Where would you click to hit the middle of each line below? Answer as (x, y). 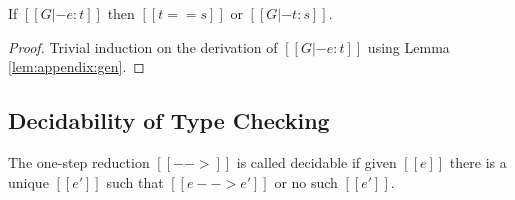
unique (28, 181)
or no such (306, 181)
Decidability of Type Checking (169, 120)
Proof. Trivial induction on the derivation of (143, 46)
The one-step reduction (79, 161)
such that (135, 181)
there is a (478, 161)
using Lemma (408, 46)
